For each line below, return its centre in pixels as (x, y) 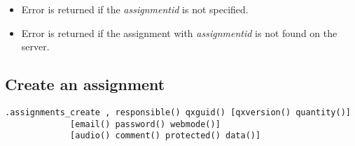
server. (35, 46)
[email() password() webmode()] (145, 124)
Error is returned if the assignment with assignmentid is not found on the (179, 32)
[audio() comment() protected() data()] (166, 136)
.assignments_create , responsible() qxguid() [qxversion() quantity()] (178, 112)
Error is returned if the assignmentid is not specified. (135, 9)
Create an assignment (85, 84)
